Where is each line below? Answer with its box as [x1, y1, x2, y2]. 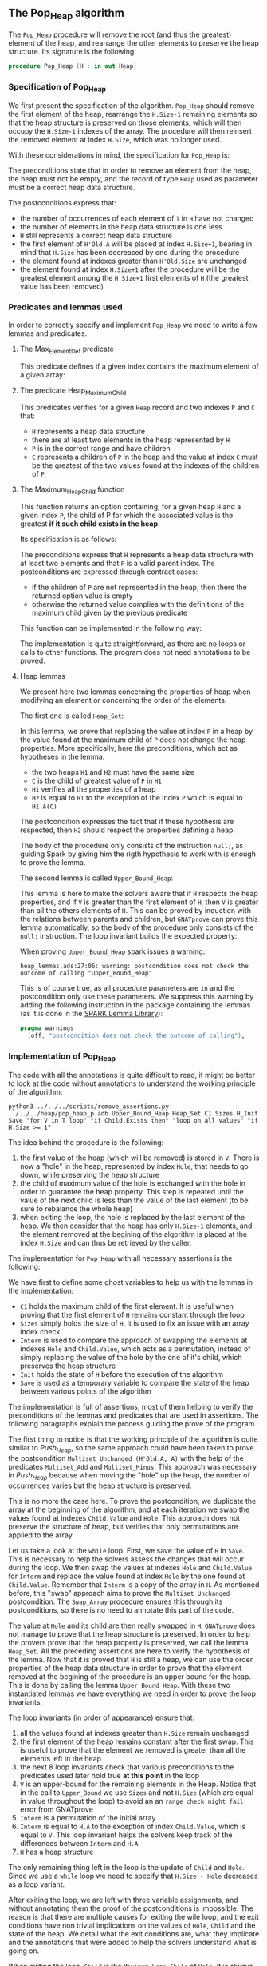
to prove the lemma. [19, 858, 86, 867]
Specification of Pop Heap [8, 81, 106, 94]
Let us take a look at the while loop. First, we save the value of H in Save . [8, 1546, 245, 1556]
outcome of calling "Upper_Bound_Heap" [19, 969, 153, 978]
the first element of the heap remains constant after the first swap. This [19, 1737, 254, 1746]
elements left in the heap [19, 1754, 102, 1764]
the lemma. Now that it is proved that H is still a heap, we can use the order [8, 1655, 253, 1665]
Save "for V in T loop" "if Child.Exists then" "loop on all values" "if [8, 1117, 259, 1125]
